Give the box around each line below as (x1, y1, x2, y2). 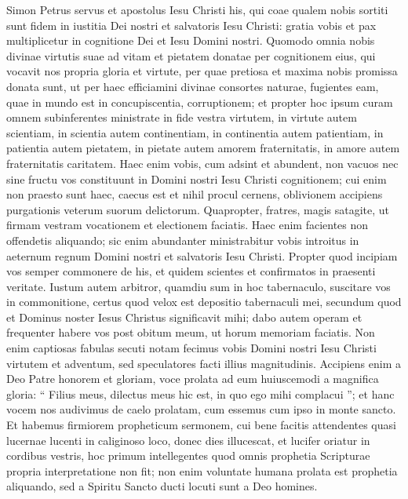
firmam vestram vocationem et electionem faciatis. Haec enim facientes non (6, 217, 369, 233)
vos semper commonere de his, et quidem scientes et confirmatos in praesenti (6, 263, 376, 279)
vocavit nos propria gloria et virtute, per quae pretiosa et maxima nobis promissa (6, 63, 398, 79)
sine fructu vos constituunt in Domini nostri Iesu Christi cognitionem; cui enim (6, 170, 387, 187)
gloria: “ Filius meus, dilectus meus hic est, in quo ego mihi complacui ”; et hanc (6, 385, 395, 402)
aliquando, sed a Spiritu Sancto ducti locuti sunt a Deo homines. (6, 478, 318, 494)
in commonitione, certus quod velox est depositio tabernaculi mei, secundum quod (6, 293, 402, 310)
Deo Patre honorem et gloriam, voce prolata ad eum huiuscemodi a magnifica (6, 370, 379, 387)
